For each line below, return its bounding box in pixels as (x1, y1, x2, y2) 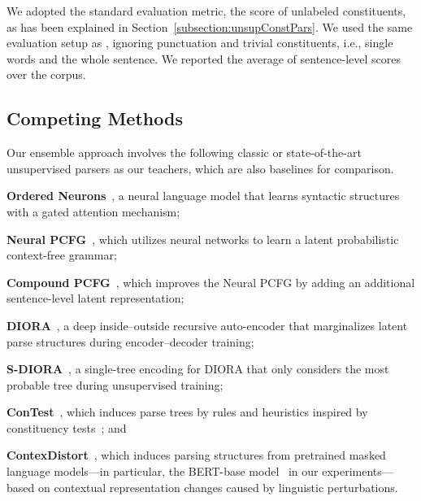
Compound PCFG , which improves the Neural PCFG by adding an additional (7, 273, 415, 290)
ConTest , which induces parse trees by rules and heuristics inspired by (7, 403, 368, 420)
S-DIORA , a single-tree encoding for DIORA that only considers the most (7, 360, 389, 377)
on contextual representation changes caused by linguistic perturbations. (37, 478, 398, 495)
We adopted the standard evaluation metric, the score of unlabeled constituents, (7, 2, 406, 19)
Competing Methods (7, 106, 183, 131)
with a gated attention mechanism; (7, 203, 180, 220)
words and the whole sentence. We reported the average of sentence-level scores (7, 50, 401, 67)
